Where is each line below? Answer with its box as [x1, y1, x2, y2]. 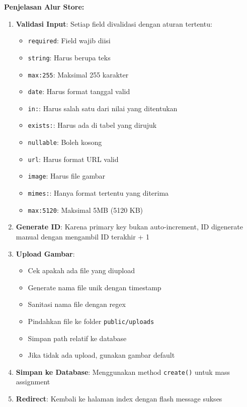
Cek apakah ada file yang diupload [28, 265, 135, 276]
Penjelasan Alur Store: [4, 2, 85, 12]
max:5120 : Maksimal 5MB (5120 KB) [28, 204, 143, 215]
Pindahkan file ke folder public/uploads [28, 315, 154, 326]
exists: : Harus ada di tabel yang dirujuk [28, 120, 157, 130]
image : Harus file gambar [28, 171, 105, 181]
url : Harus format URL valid [28, 153, 119, 164]
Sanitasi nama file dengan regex [28, 299, 126, 309]
